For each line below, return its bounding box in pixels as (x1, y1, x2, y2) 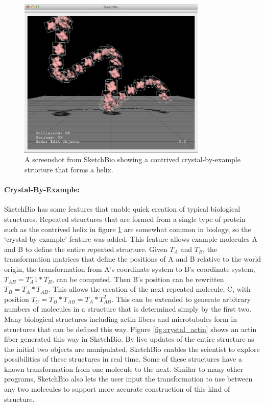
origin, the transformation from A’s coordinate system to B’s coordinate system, (4, 263, 255, 274)
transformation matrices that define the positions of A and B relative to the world (4, 253, 261, 264)
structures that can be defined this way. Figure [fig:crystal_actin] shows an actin (4, 323, 257, 334)
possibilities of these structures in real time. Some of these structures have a (4, 353, 242, 364)
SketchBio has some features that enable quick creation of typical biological (4, 204, 240, 214)
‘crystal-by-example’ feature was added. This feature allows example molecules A (4, 234, 257, 244)
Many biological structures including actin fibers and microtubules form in (4, 313, 237, 324)
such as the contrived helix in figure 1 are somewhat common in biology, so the (4, 223, 251, 234)
